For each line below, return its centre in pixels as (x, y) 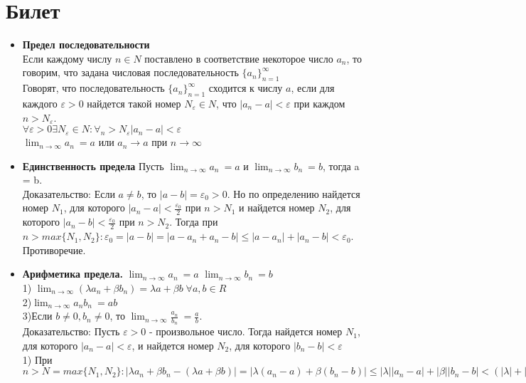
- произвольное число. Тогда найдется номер (246, 331)
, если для (313, 88)
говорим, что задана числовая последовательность (130, 72)
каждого (40, 103)
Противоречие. (54, 250)
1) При (37, 359)
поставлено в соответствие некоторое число (239, 58)
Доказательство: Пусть (71, 331)
